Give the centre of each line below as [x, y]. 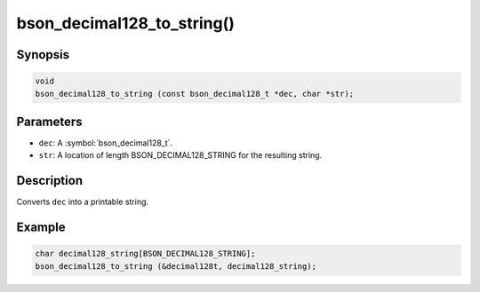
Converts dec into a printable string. [83, 202]
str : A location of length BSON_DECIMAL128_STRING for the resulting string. [180, 155]
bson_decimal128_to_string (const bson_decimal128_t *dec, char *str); [195, 94]
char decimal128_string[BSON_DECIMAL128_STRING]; [145, 254]
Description [50, 181]
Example [41, 228]
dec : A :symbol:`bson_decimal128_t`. [106, 143]
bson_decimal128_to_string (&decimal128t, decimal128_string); [176, 266]
